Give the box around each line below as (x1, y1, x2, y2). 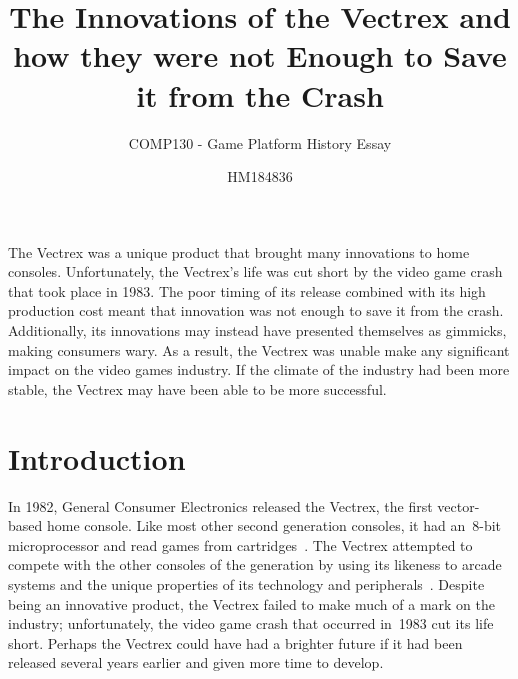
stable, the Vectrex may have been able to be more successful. (8, 378, 387, 399)
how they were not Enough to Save (13, 35, 507, 76)
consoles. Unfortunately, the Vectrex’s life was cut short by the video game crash (8, 261, 503, 282)
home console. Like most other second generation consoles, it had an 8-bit (46, 515, 502, 536)
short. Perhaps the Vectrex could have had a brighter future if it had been (8, 632, 463, 653)
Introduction (8, 437, 186, 478)
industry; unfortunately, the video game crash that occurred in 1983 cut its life (8, 613, 494, 634)
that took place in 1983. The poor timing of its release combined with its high (8, 280, 486, 301)
